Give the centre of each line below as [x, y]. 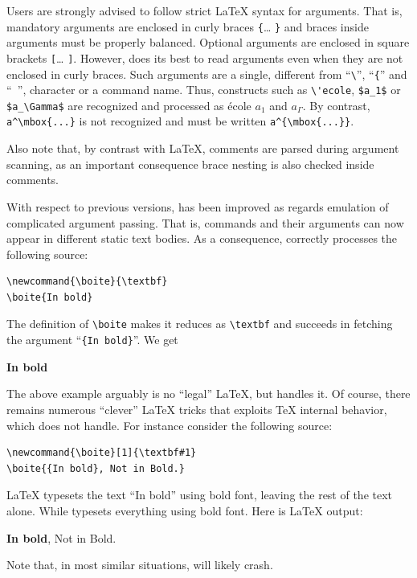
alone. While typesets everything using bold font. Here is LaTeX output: [185, 510]
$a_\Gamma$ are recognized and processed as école [129, 105]
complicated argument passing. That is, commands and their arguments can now [205, 222]
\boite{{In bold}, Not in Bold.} [96, 468]
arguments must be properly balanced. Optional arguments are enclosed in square [208, 42]
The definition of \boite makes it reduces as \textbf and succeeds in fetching [200, 324]
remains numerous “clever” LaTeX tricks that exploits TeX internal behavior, [197, 409]
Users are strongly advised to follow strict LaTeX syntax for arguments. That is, [204, 10]
